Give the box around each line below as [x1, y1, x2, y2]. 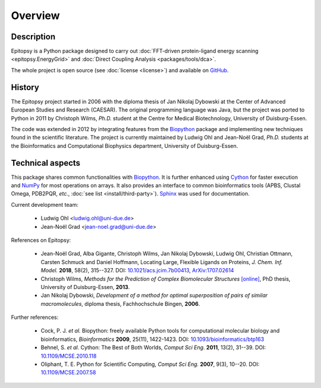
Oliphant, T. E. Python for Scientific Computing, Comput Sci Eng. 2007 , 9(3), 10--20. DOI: [40, 361, 260, 368]
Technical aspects [11, 158, 80, 168]
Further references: [11, 313, 59, 321]
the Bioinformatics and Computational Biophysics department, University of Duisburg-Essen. [11, 142, 238, 149]
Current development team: [11, 201, 78, 208]
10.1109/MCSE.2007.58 [40, 369, 96, 376]
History [11, 82, 40, 92]
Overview [11, 9, 60, 22]
